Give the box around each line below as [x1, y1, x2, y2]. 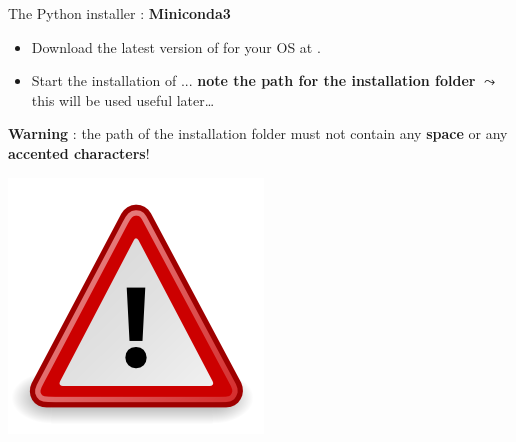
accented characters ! [8, 142, 150, 163]
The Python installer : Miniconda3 [8, 3, 231, 23]
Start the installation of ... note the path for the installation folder [31, 70, 476, 91]
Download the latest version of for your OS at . [31, 36, 321, 57]
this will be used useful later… [31, 89, 215, 110]
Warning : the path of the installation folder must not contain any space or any [8, 123, 508, 144]
